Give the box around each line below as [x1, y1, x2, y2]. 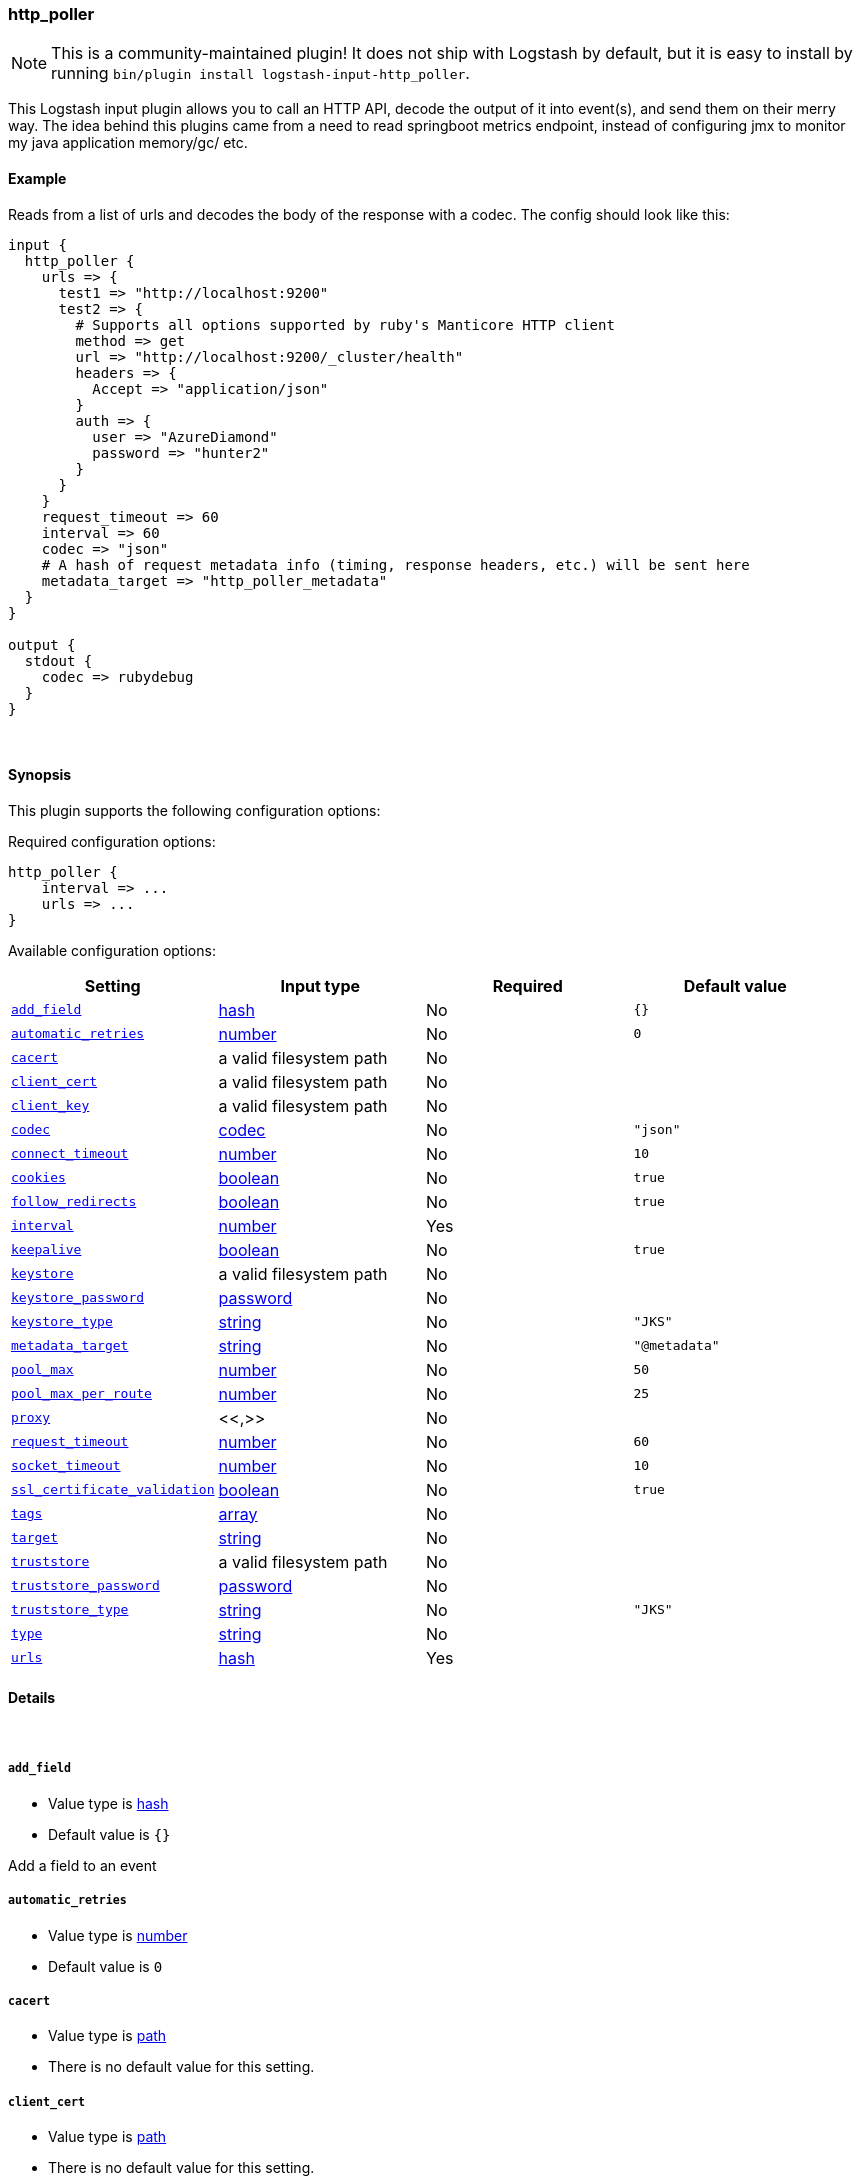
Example [8, 169, 67, 187]
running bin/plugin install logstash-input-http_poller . [51, 63, 470, 84]
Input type [280, 975, 361, 996]
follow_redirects [11, 1194, 137, 1210]
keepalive [11, 1242, 82, 1258]
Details [8, 1689, 56, 1707]
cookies [11, 1170, 66, 1186]
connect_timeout [11, 1146, 129, 1162]
